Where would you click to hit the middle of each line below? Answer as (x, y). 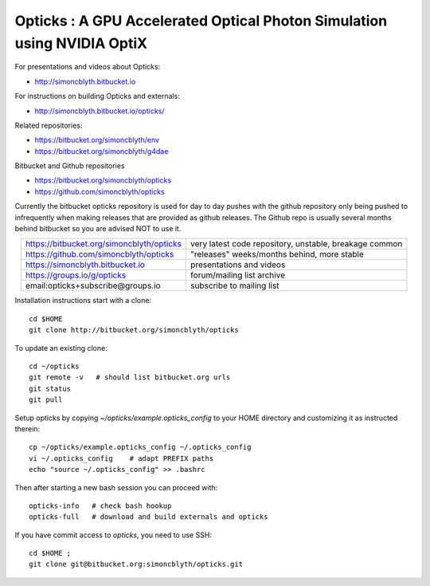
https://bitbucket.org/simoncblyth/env (97, 140)
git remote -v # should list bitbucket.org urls (130, 378)
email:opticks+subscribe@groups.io (93, 285)
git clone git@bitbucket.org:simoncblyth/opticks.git (136, 564)
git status (50, 388)
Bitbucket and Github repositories (70, 166)
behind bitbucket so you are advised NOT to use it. (98, 229)
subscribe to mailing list (235, 285)
